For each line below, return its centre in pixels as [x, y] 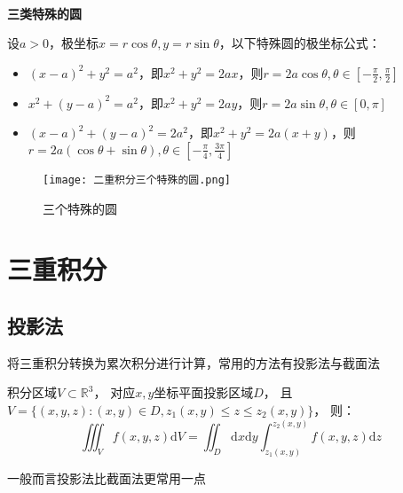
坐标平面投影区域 [204, 392]
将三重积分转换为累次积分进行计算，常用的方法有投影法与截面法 [194, 362]
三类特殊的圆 [44, 13]
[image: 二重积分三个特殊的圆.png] [137, 180]
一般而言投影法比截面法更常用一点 [107, 477]
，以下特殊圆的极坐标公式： [300, 43]
